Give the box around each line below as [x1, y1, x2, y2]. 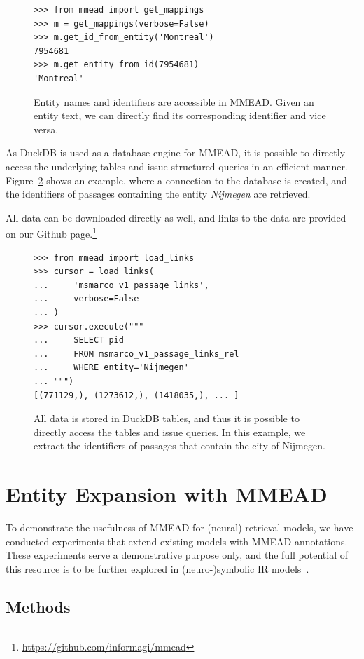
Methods [6, 595, 71, 617]
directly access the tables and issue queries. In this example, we [34, 424, 306, 439]
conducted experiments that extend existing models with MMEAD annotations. [6, 534, 348, 548]
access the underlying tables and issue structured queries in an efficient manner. [6, 158, 348, 173]
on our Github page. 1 [6, 224, 97, 240]
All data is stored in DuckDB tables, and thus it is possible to [34, 411, 300, 426]
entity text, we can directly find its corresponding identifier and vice [34, 108, 326, 123]
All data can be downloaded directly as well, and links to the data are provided [6, 210, 346, 224]
